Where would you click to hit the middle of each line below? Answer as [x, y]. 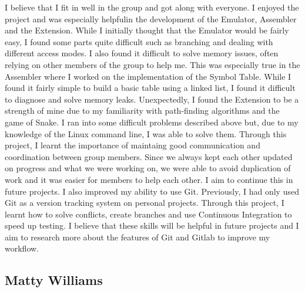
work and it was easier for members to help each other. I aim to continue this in [149, 179]
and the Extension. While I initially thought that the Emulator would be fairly [147, 30]
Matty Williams [54, 280]
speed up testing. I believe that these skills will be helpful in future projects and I [152, 225]
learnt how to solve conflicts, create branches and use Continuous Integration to [148, 214]
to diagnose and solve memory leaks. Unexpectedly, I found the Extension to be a [152, 99]
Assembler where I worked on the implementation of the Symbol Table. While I [148, 76]
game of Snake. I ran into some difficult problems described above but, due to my [152, 122]
